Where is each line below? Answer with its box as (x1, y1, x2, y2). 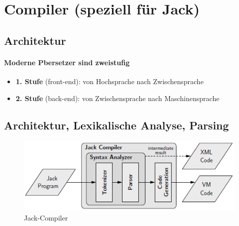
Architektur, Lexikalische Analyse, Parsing (4, 117, 229, 132)
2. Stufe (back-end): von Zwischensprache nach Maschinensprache (15, 93, 220, 103)
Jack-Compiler (24, 212, 68, 223)
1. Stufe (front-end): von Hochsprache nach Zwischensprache (15, 76, 204, 86)
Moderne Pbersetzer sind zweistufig (4, 57, 130, 67)
